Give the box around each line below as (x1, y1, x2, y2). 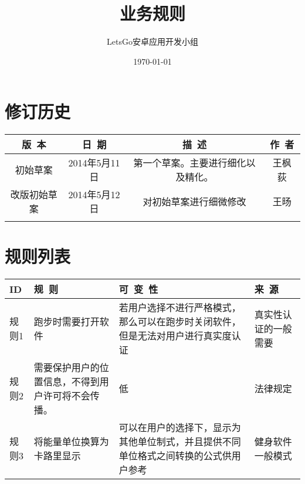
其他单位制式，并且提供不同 (118, 435, 241, 449)
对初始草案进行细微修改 (143, 195, 246, 209)
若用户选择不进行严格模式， (118, 301, 241, 315)
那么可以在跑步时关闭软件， (118, 315, 241, 329)
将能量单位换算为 (33, 435, 109, 449)
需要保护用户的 (33, 361, 100, 375)
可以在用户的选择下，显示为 (118, 420, 241, 435)
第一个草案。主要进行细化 (133, 156, 246, 170)
